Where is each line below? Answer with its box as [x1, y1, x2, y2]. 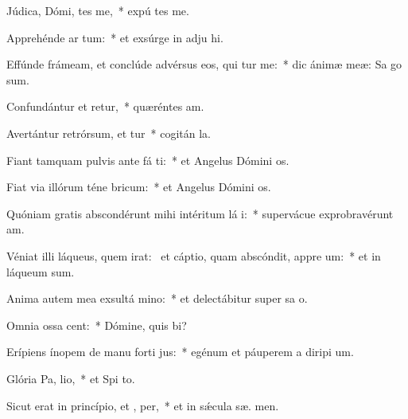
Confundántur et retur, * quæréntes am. [6, 98, 204, 115]
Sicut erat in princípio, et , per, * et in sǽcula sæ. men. [6, 397, 279, 413]
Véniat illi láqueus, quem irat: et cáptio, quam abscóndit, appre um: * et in [6, 247, 381, 264]
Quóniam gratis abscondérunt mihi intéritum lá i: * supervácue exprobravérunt [6, 205, 394, 221]
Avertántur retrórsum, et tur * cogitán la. [6, 124, 211, 141]
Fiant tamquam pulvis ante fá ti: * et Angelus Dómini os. [6, 151, 289, 168]
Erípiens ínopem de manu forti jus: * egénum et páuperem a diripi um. [6, 343, 354, 360]
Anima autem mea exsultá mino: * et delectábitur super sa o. [6, 290, 308, 307]
